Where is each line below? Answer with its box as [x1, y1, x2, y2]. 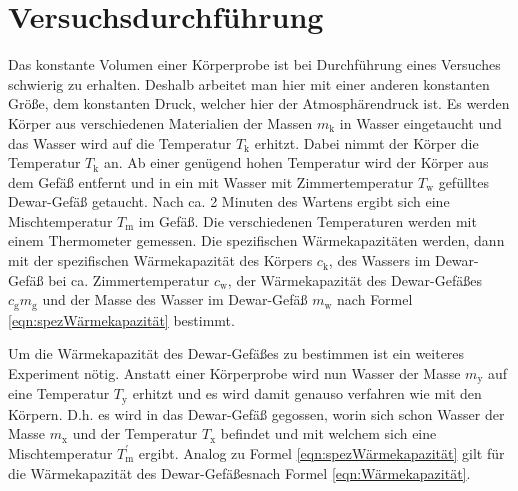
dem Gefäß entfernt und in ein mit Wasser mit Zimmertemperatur [8, 171, 414, 192]
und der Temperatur [72, 423, 198, 444]
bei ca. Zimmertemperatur [48, 269, 210, 290]
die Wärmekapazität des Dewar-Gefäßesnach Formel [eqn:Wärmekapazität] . [8, 462, 471, 483]
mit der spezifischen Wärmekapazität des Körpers [8, 250, 313, 271]
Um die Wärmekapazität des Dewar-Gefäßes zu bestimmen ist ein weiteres [8, 343, 465, 364]
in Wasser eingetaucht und [339, 112, 502, 133]
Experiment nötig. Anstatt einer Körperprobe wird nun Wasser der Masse [8, 362, 461, 383]
